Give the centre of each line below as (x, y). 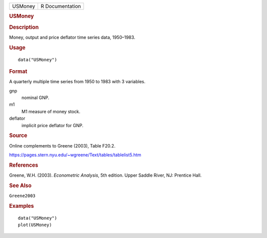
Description (24, 27)
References (24, 165)
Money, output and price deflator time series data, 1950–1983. (72, 37)
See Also (20, 186)
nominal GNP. (35, 98)
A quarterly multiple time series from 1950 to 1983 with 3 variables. (77, 82)
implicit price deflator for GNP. (52, 125)
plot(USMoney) (35, 225)
